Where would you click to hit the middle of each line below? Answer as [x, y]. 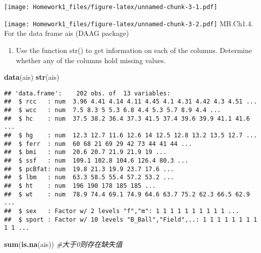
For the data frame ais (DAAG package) [67, 33]
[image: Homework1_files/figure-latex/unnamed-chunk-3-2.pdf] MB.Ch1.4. [129, 23]
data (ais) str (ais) [32, 77]
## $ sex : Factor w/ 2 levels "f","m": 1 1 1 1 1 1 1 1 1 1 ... [122, 211]
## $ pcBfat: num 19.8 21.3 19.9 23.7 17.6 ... [89, 169]
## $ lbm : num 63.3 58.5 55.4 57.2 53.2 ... [89, 178]
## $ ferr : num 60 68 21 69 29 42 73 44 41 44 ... [98, 144]
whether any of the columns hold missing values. [91, 60]
